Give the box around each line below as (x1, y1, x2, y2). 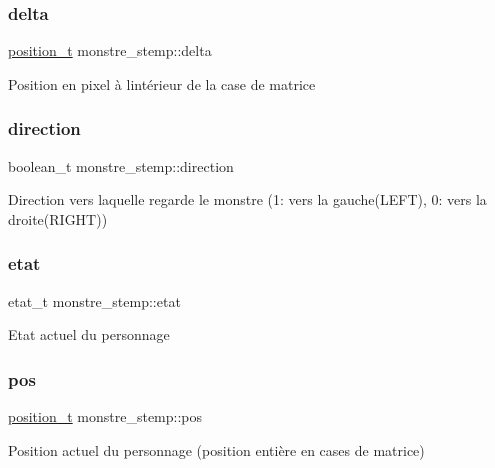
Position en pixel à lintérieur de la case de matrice (8, 73, 316, 94)
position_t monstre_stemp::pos (8, 406, 203, 427)
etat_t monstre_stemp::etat (8, 290, 181, 311)
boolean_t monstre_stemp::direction (8, 155, 234, 176)
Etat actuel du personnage (8, 324, 170, 345)
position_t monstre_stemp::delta (8, 40, 212, 61)
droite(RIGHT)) (8, 208, 108, 229)
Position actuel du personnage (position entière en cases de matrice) (8, 439, 425, 460)
